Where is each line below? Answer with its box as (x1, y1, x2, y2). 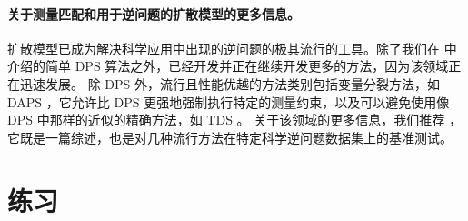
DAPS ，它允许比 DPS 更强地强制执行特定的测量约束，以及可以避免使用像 (7, 92, 450, 111)
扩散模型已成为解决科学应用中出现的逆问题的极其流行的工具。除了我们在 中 (7, 38, 457, 57)
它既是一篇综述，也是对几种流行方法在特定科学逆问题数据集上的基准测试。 (7, 127, 453, 146)
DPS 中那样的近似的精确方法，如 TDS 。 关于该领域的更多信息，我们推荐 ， (7, 110, 462, 129)
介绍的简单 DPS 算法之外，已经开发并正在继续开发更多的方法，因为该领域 (7, 56, 449, 75)
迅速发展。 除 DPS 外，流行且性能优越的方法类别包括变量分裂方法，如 (19, 74, 440, 93)
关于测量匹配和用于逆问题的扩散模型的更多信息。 (7, 4, 300, 23)
